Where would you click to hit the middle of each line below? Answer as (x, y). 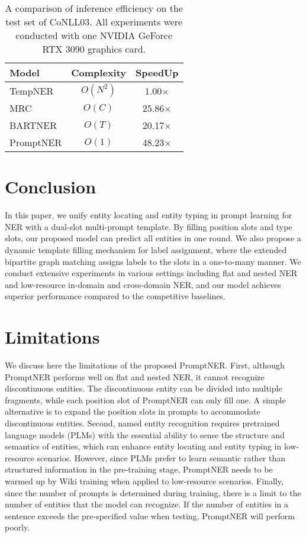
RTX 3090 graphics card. (94, 49)
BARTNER (33, 125)
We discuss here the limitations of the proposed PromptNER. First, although (145, 365)
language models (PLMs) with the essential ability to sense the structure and (145, 434)
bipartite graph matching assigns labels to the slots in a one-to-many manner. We (153, 261)
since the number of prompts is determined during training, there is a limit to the (153, 492)
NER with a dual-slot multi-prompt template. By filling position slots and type (149, 226)
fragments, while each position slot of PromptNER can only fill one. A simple (145, 399)
